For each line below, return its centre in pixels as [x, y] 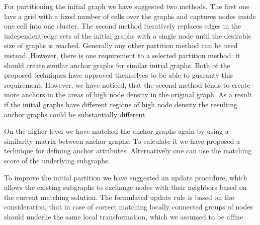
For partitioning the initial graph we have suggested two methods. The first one [127, 6]
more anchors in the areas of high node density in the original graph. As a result [128, 94]
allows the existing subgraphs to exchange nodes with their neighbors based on [125, 187]
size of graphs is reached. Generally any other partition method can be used [121, 45]
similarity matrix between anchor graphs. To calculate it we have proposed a [122, 141]
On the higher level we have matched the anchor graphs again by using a [116, 131]
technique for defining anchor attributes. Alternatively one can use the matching [128, 151]
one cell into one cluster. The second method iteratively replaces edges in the [123, 26]
